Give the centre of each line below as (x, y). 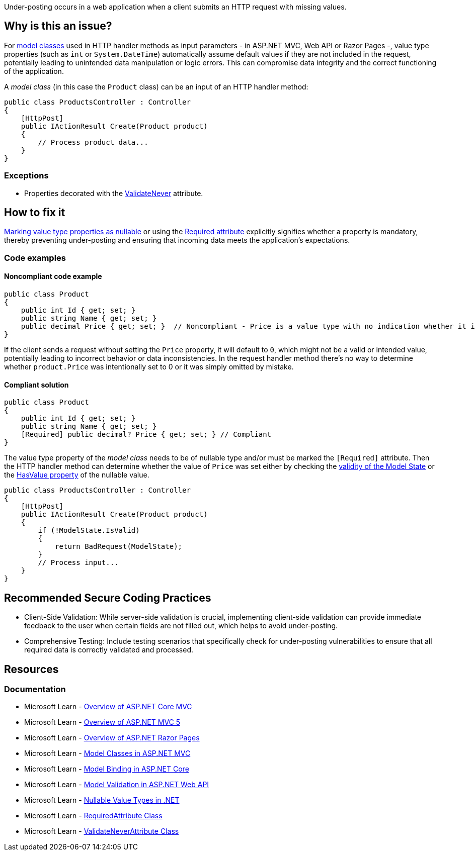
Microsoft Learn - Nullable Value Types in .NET (102, 800)
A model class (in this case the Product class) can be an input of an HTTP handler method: (156, 86)
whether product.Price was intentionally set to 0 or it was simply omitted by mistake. (149, 367)
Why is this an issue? (58, 26)
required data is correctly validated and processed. (109, 650)
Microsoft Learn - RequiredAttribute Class (93, 816)
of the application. (34, 71)
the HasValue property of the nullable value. (77, 475)
